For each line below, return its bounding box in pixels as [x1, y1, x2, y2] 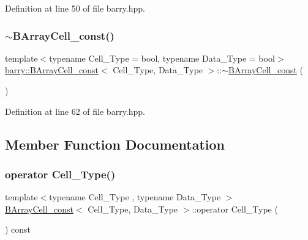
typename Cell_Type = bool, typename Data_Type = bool [49, 51, 275, 64]
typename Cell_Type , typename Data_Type [49, 191, 221, 203]
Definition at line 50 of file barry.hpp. [5, 2, 145, 14]
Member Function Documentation [5, 134, 225, 153]
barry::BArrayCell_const [5, 64, 99, 76]
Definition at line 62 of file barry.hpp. [5, 104, 145, 117]
